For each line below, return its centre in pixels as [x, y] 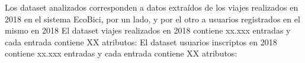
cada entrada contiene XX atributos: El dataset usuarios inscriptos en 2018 [141, 42]
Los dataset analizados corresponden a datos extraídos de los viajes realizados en [152, 7]
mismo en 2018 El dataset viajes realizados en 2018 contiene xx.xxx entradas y [148, 30]
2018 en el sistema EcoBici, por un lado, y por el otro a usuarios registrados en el [152, 19]
